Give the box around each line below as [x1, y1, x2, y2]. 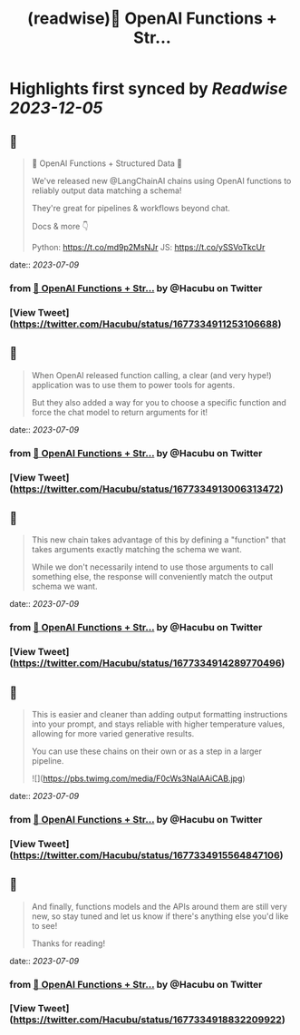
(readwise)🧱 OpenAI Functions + [26, 8, 278, 29]
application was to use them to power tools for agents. [31, 379, 236, 390]
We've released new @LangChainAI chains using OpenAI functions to [31, 176, 292, 186]
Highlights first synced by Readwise [9, 79, 288, 99]
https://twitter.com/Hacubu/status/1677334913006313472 [13, 483, 281, 495]
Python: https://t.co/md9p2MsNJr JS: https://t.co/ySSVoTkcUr [31, 242, 266, 252]
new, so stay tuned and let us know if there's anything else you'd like [31, 911, 289, 922]
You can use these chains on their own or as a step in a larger [31, 746, 263, 757]
